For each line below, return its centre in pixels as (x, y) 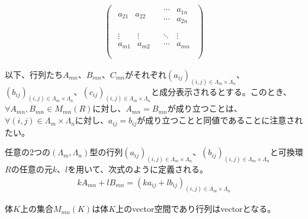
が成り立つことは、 (205, 108)
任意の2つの (28, 152)
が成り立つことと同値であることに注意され (220, 120)
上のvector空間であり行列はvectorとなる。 (196, 209)
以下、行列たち (34, 74)
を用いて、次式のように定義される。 (138, 169)
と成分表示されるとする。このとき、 (221, 91)
